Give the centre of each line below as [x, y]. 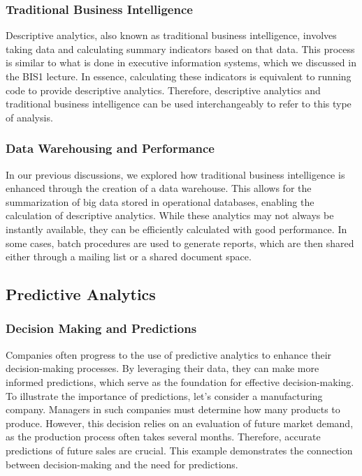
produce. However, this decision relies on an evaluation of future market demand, [180, 423]
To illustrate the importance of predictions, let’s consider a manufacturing [164, 395]
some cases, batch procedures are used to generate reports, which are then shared [180, 243]
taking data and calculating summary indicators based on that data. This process [180, 49]
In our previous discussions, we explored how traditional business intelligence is [175, 174]
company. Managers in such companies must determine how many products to [173, 409]
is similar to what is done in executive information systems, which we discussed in [181, 62]
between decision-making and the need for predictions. [122, 464]
